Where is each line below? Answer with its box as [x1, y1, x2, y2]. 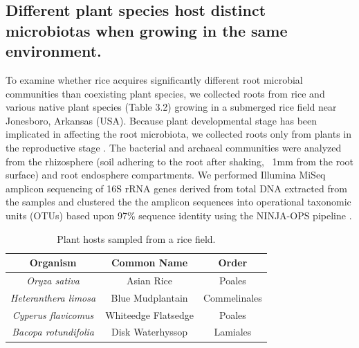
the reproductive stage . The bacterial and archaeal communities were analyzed [6, 140, 342, 154]
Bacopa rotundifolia [12, 324, 94, 339]
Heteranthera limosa [10, 290, 96, 304]
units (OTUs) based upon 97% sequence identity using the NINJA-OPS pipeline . [6, 208, 352, 222]
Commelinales [203, 290, 262, 304]
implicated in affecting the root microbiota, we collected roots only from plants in [6, 127, 352, 141]
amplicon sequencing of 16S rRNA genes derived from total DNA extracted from [6, 181, 347, 195]
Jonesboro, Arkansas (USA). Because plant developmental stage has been [6, 113, 317, 127]
